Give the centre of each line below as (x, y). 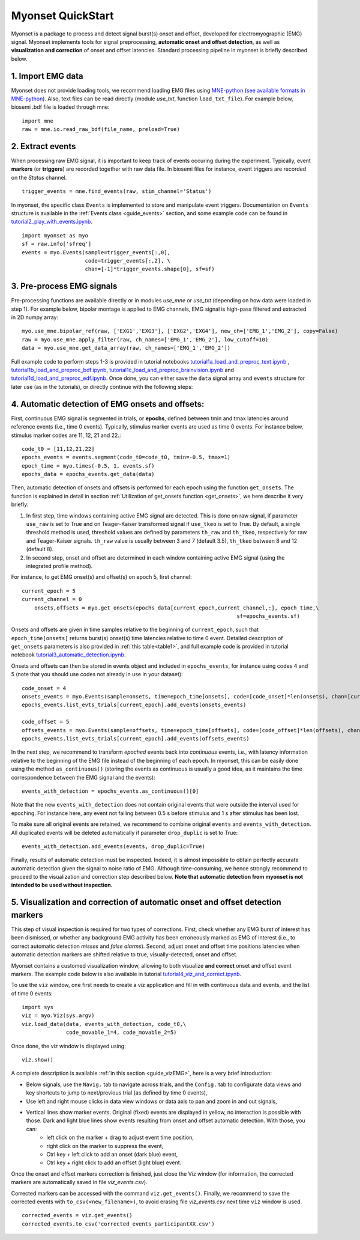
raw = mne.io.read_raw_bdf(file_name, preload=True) (101, 130)
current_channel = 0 (52, 599)
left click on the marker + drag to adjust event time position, (120, 1138)
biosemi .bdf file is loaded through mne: (60, 107)
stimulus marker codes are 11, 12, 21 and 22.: (66, 435)
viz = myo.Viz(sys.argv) (58, 1016)
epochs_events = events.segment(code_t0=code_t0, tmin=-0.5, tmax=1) (126, 457)
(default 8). (40, 549)
